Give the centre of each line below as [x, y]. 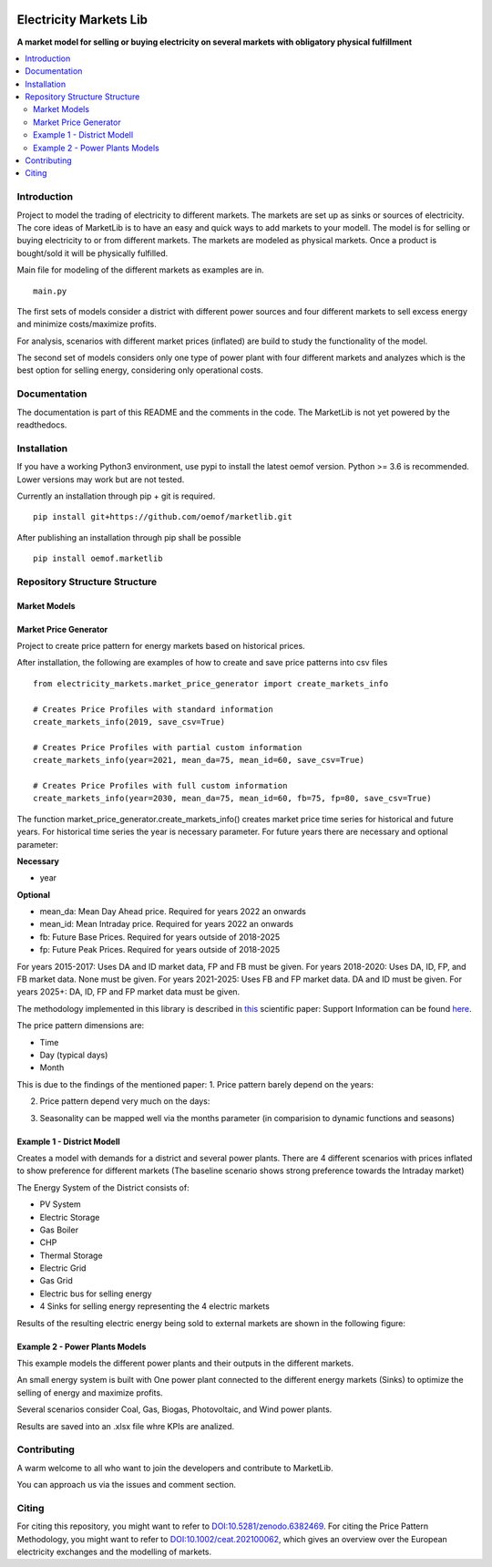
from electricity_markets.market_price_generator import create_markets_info [211, 683]
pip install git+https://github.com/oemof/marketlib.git [163, 517]
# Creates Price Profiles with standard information [153, 709]
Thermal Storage [72, 1255]
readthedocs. [42, 425]
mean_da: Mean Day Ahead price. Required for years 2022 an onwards [173, 912]
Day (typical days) [74, 1055]
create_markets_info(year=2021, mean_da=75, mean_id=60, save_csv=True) [199, 760]
